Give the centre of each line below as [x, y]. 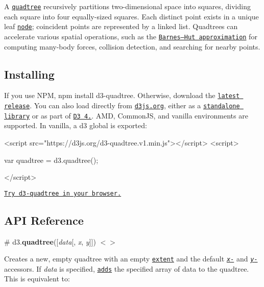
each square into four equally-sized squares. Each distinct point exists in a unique [131, 16]
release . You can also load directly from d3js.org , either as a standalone [122, 105]
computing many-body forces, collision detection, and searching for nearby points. [132, 46]
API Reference [44, 220]
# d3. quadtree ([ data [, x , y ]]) [50, 241]
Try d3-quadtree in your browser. [63, 193]
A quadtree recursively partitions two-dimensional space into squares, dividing [127, 6]
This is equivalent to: [37, 279]
